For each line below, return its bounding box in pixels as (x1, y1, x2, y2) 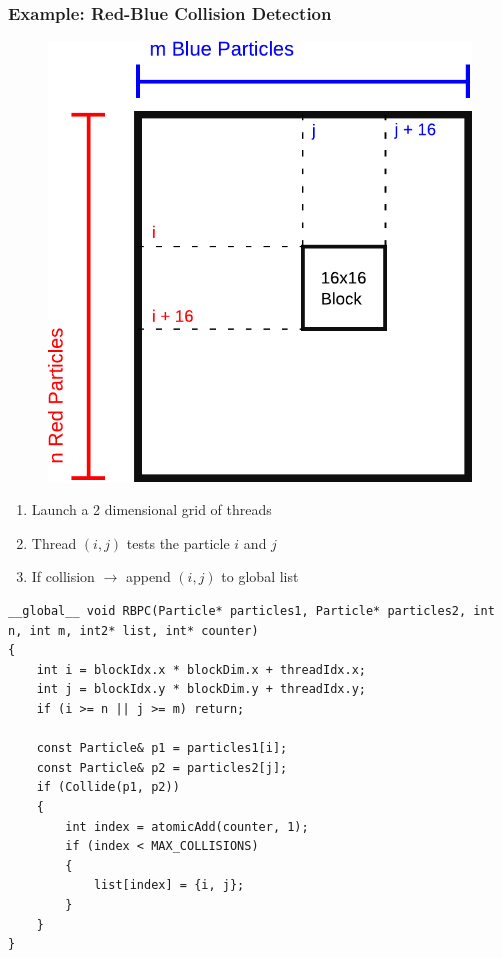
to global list (221, 566, 299, 587)
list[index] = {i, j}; (93, 878, 245, 893)
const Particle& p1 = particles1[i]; (36, 741, 288, 756)
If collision (31, 566, 95, 587)
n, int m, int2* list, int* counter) (8, 623, 259, 638)
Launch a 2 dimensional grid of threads (31, 499, 272, 520)
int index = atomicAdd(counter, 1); (65, 819, 309, 834)
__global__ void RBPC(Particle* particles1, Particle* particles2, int (8, 604, 495, 619)
